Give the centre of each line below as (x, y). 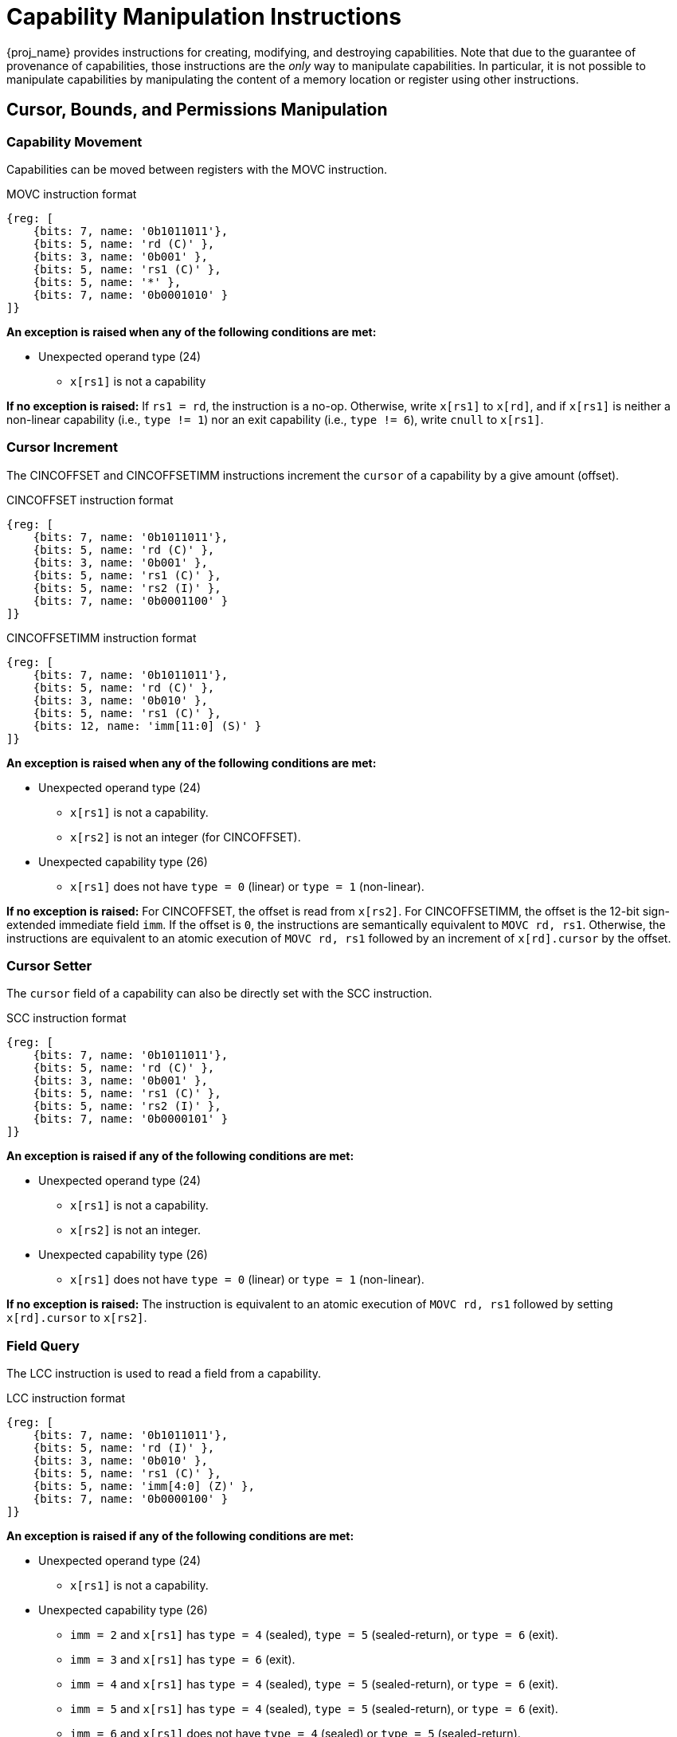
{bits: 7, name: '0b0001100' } (131, 600)
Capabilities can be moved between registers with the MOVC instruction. (197, 169)
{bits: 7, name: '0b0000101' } (131, 1119)
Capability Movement (74, 141)
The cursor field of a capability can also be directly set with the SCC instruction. (219, 994)
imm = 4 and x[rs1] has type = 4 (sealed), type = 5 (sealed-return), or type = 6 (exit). (314, 1684)
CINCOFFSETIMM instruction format (102, 637)
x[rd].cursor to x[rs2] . (77, 1318)
